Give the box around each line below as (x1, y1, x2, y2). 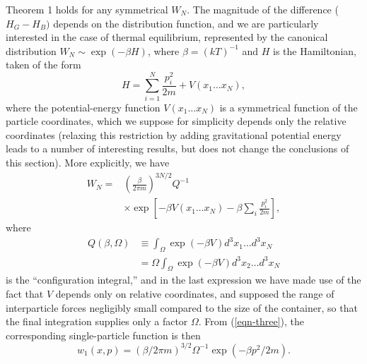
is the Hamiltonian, (273, 43, 356, 58)
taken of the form (6, 57, 81, 72)
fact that (6, 286, 44, 301)
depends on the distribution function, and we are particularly (53, 16, 319, 30)
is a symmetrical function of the (219, 99, 358, 114)
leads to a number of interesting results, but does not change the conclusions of (6, 141, 349, 156)
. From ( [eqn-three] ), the (198, 314, 305, 329)
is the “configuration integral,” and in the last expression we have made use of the (6, 272, 361, 287)
